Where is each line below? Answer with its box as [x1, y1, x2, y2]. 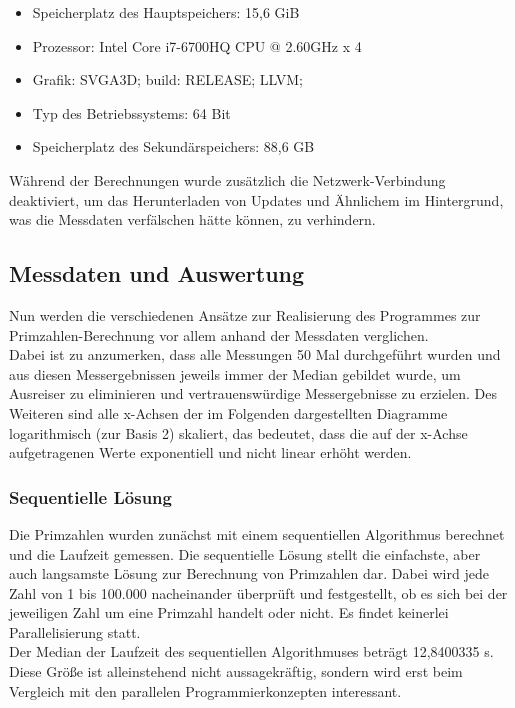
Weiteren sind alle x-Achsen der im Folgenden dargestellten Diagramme [9, 402, 448, 423]
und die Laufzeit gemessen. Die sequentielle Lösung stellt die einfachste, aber [9, 543, 481, 564]
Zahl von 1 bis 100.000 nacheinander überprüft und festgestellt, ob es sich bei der [9, 582, 508, 603]
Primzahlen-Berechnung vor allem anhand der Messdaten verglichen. [9, 324, 429, 345]
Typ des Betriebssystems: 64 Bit [32, 102, 231, 123]
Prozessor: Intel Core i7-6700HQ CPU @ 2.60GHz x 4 [32, 35, 362, 56]
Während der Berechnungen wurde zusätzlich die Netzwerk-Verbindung [9, 169, 446, 190]
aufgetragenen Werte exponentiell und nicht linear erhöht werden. [9, 442, 412, 463]
